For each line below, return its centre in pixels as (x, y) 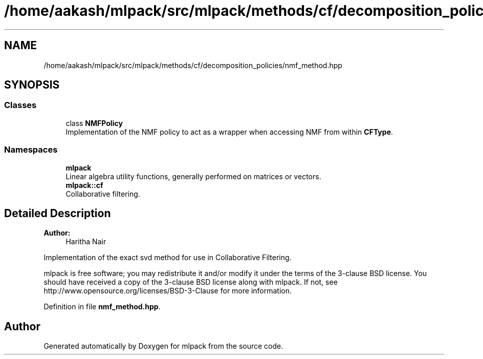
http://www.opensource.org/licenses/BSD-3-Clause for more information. (168, 291)
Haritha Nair (86, 242)
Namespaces (31, 150)
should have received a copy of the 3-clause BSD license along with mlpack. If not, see (191, 282)
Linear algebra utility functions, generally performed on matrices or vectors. (193, 176)
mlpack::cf (84, 185)
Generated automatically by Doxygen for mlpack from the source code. (163, 346)
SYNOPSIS (32, 85)
